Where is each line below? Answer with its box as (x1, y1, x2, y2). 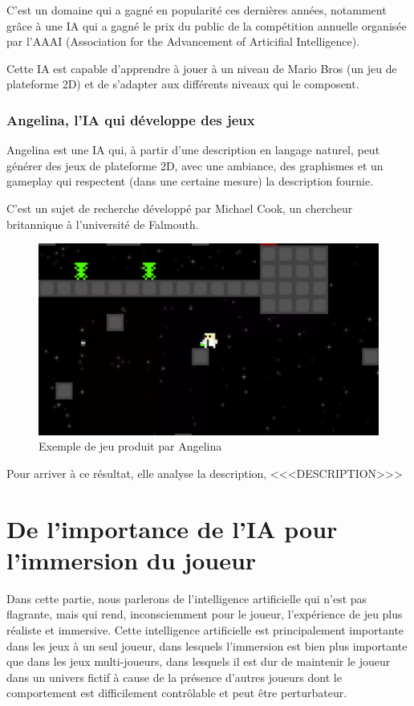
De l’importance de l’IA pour (6, 512, 338, 545)
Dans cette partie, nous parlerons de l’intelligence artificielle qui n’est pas (6, 590, 367, 606)
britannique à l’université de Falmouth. (6, 215, 199, 232)
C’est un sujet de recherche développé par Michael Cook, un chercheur (6, 199, 353, 216)
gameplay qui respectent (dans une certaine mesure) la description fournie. (6, 173, 374, 190)
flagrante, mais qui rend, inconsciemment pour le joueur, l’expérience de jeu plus (6, 606, 403, 622)
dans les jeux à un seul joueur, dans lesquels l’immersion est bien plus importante (6, 637, 408, 654)
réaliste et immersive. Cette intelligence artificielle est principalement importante (6, 621, 404, 638)
